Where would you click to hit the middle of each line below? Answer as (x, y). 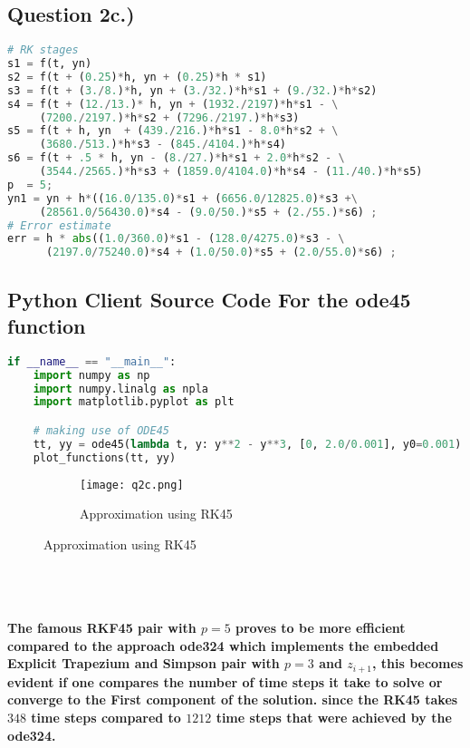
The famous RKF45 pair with (102, 628)
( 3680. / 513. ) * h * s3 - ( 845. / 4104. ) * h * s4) (163, 145)
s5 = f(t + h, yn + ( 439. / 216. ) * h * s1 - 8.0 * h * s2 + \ (173, 131)
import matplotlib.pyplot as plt (134, 402)
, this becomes (417, 663)
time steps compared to (106, 718)
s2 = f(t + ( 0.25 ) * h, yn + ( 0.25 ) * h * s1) (137, 77)
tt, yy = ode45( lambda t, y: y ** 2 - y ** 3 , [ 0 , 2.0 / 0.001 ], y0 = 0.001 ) (247, 444)
